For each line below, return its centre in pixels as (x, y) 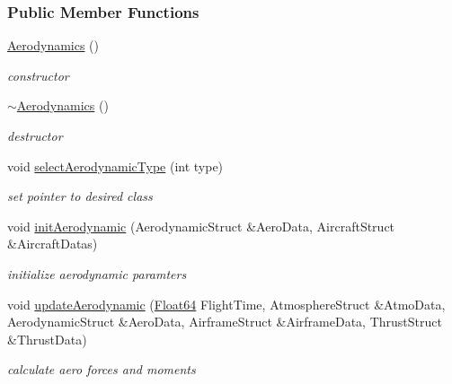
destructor (35, 135)
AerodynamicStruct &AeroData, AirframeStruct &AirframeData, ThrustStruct (225, 322)
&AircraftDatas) (53, 244)
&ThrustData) (47, 339)
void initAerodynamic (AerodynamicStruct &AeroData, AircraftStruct (201, 226)
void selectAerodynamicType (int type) (115, 166)
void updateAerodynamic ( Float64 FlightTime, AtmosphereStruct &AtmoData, (226, 304)
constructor (38, 75)
